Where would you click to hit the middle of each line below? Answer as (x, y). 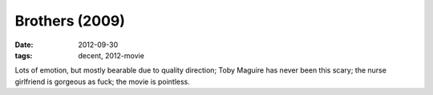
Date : (24, 45)
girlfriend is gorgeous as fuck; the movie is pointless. (102, 81)
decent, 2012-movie (111, 55)
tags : (24, 55)
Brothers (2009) (70, 21)
